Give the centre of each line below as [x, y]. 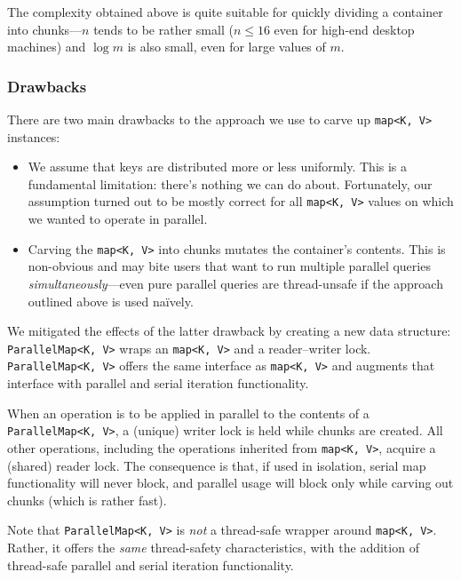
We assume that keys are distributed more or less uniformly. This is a [218, 167]
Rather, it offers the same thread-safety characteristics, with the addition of [213, 547]
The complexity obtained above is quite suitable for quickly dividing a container [225, 12]
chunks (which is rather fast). [87, 500]
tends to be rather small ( [163, 29]
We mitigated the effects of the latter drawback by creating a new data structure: [229, 331]
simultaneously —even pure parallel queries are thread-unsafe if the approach [235, 283]
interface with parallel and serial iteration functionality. [158, 383]
